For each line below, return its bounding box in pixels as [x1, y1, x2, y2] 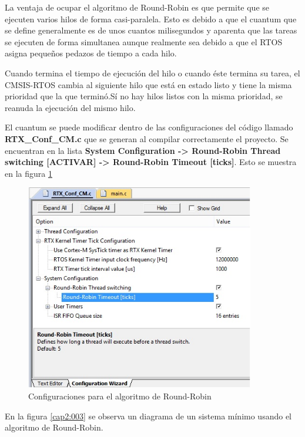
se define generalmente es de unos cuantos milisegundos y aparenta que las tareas [5, 24, 297, 36]
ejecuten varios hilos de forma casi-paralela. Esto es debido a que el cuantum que [5, 12, 297, 25]
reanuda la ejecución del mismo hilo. [5, 101, 136, 113]
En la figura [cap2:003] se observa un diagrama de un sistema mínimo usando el [5, 409, 291, 422]
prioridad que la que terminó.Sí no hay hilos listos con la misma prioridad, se [5, 90, 283, 102]
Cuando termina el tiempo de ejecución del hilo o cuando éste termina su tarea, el [5, 66, 300, 79]
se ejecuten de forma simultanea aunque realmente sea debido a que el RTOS [5, 35, 283, 48]
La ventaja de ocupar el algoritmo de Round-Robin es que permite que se [5, 1, 270, 13]
